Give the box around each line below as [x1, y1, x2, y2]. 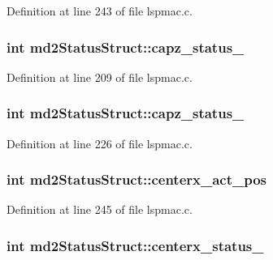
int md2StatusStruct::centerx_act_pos [6, 169, 267, 190]
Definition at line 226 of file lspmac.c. [6, 134, 193, 151]
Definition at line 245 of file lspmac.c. [6, 201, 193, 218]
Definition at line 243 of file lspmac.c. [6, 2, 193, 19]
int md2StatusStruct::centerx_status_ [6, 235, 264, 255]
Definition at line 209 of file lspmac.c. [6, 68, 193, 85]
